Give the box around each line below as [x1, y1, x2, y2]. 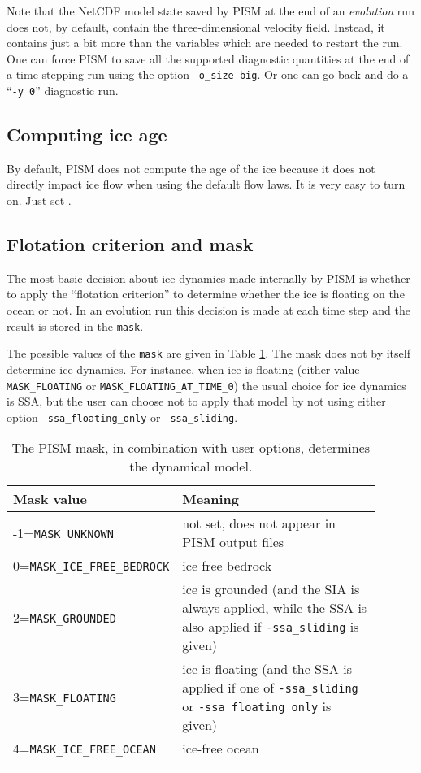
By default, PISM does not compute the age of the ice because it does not [7, 159, 375, 176]
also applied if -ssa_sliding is [182, 617, 359, 636]
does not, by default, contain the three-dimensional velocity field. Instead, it [7, 18, 385, 35]
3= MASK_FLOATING [13, 687, 116, 706]
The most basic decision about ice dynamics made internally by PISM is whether [7, 269, 410, 286]
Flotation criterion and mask [7, 232, 254, 257]
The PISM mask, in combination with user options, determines [11, 438, 371, 458]
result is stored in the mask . [7, 317, 144, 334]
